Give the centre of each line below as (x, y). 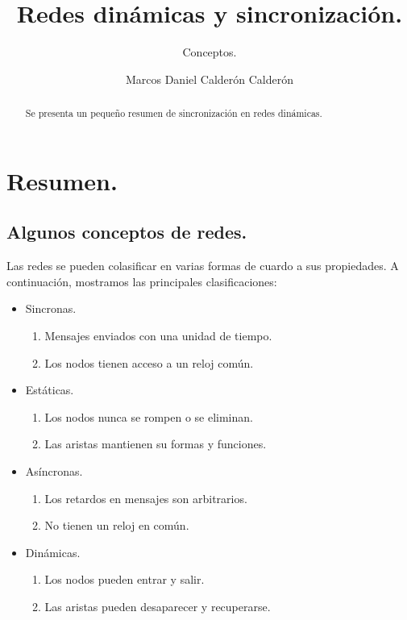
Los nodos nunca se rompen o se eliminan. (149, 416)
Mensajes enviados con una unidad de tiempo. (158, 335)
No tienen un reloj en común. (117, 525)
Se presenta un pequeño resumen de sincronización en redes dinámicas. (174, 113)
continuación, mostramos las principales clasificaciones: (142, 281)
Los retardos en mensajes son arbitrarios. (146, 498)
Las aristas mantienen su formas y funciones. (156, 444)
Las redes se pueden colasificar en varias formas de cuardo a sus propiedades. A (203, 266)
